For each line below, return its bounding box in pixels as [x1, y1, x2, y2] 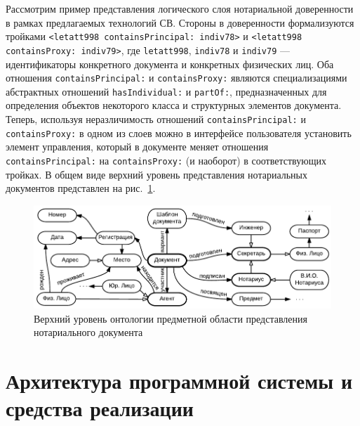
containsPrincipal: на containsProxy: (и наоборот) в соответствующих [6, 153, 326, 167]
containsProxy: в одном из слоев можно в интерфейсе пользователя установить [6, 125, 352, 140]
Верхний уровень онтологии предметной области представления [34, 311, 307, 325]
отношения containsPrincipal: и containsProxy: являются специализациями [6, 70, 347, 85]
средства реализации [6, 394, 194, 422]
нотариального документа [34, 325, 143, 340]
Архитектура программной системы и [6, 366, 353, 395]
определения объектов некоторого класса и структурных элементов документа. [6, 98, 342, 112]
